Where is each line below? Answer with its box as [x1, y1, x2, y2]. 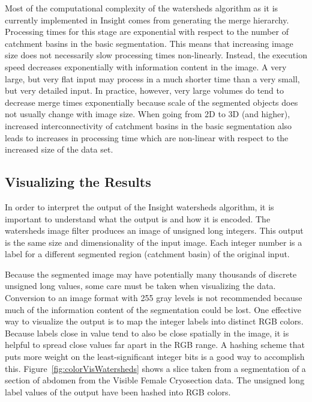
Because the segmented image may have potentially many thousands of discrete [5, 267, 297, 280]
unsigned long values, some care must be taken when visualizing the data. [5, 279, 276, 292]
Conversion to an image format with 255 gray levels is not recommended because [5, 291, 302, 304]
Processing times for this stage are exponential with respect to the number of [5, 25, 289, 38]
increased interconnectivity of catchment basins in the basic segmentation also [5, 119, 292, 132]
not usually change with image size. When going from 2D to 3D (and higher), [5, 108, 290, 120]
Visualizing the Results [5, 172, 151, 191]
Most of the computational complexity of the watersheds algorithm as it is [5, 2, 278, 14]
